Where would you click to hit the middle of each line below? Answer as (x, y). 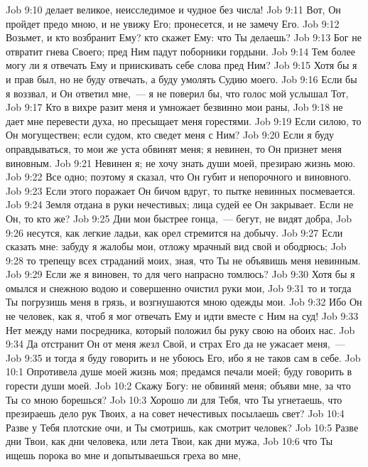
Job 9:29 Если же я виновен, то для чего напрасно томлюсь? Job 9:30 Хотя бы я (180, 274)
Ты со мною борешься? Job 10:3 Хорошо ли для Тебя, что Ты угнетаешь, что (174, 399)
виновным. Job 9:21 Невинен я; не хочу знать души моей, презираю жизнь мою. (181, 162)
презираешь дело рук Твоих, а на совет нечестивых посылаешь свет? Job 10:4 (175, 413)
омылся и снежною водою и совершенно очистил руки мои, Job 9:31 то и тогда (179, 288)
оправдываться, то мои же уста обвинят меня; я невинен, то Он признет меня (174, 148)
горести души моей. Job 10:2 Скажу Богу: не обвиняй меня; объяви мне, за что (178, 386)
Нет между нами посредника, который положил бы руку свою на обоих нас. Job (180, 329)
